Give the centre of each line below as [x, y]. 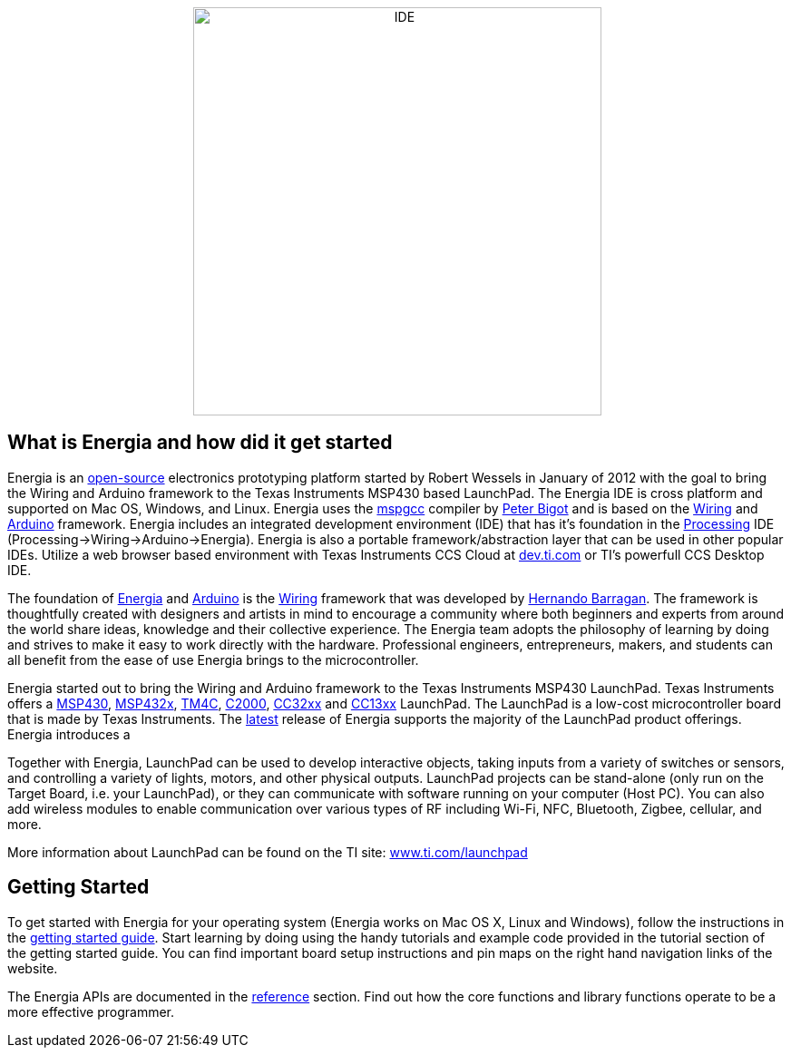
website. [33, 968]
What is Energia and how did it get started [200, 443]
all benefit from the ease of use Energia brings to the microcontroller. [213, 659]
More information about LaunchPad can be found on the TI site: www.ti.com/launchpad [268, 852]
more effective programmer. [91, 1011]
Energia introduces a [69, 734]
